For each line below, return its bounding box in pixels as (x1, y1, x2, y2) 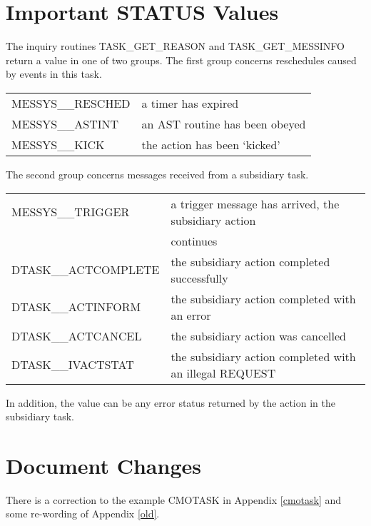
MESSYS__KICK (11, 136, 105, 153)
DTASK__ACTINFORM (11, 298, 141, 315)
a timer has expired (141, 94, 239, 111)
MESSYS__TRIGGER (11, 203, 130, 220)
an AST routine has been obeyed (141, 115, 306, 132)
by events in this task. (6, 66, 102, 81)
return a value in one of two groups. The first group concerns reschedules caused (6, 52, 357, 67)
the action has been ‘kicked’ (141, 136, 280, 153)
